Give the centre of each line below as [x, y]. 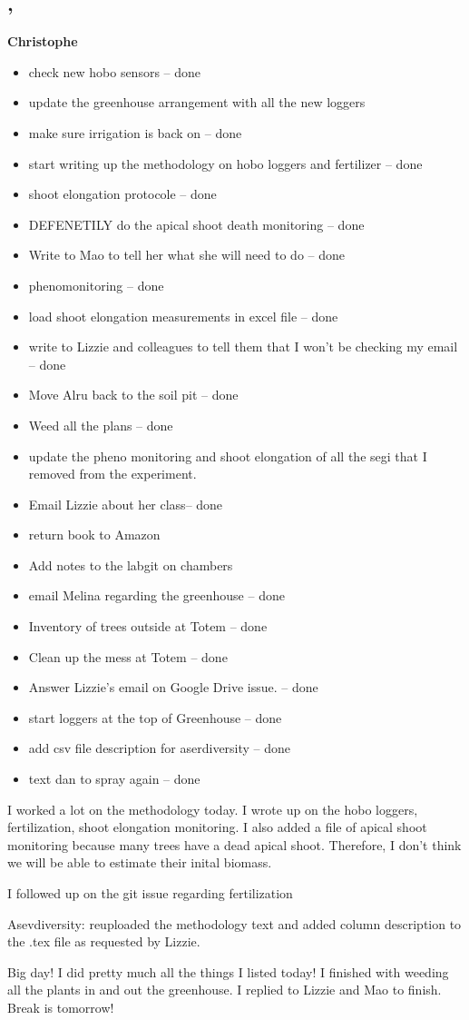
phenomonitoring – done [96, 285]
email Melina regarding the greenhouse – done [156, 595]
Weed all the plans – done [101, 425]
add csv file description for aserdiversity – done [160, 748]
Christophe [43, 41]
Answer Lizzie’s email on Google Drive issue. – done [173, 687]
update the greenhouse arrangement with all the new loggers [197, 102]
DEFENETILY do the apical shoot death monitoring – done [196, 224]
